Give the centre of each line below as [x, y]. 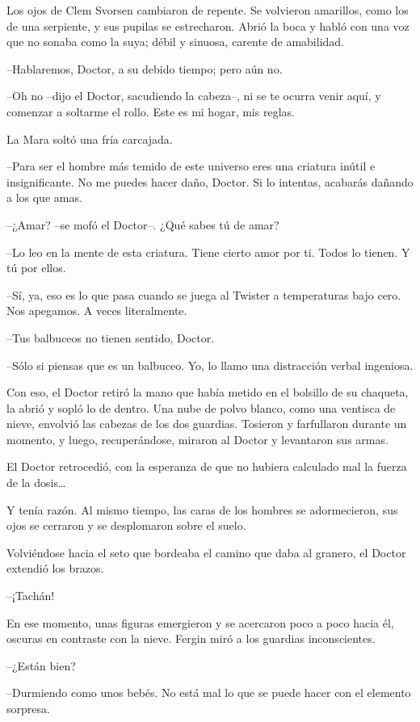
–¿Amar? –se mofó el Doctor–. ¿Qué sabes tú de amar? [143, 224]
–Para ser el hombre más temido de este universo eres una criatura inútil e [191, 166]
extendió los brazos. [55, 568]
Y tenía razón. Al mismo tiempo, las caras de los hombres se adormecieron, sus [202, 509]
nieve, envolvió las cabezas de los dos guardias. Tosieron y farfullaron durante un [207, 424]
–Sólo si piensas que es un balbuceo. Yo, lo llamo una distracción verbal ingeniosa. [210, 365]
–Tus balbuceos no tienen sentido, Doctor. [111, 337]
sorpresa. [28, 708]
